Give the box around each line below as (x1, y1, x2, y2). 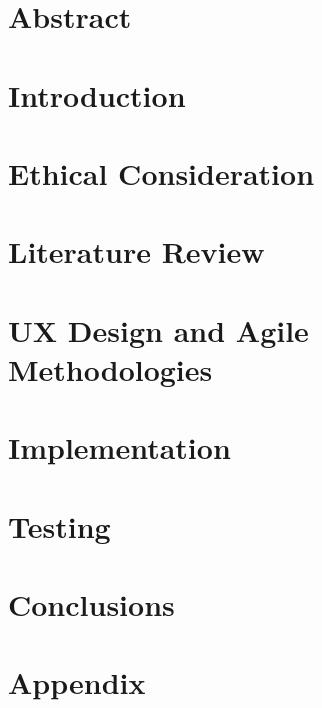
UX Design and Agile (8, 309, 309, 350)
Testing (8, 505, 111, 546)
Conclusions (8, 584, 175, 624)
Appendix (8, 662, 146, 703)
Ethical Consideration (8, 152, 315, 193)
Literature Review (8, 231, 265, 272)
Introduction (8, 74, 186, 115)
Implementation (8, 427, 231, 468)
